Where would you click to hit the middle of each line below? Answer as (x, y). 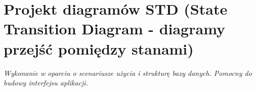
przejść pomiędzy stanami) (99, 48)
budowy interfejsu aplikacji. (46, 83)
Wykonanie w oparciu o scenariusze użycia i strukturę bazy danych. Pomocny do (128, 73)
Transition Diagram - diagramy (115, 29)
